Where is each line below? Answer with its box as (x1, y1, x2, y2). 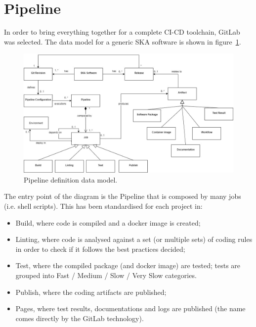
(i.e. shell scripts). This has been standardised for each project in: (4, 201, 203, 211)
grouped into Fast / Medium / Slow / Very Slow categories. (15, 270, 197, 280)
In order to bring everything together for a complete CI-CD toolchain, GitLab (4, 27, 240, 37)
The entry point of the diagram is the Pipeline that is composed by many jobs (4, 191, 241, 201)
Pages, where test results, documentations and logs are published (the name (15, 303, 246, 314)
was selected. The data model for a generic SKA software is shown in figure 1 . (4, 36, 241, 47)
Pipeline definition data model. (24, 174, 118, 185)
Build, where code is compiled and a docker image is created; (15, 217, 201, 228)
